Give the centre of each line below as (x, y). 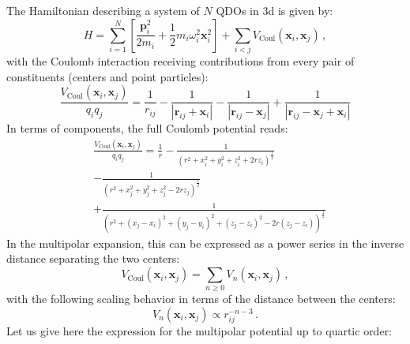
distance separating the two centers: (93, 258)
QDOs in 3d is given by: (275, 10)
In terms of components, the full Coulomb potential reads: (147, 127)
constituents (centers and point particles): (107, 76)
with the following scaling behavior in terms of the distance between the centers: (201, 299)
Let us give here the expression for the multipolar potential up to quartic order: (199, 331)
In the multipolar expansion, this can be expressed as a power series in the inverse (205, 243)
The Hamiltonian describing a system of (103, 10)
